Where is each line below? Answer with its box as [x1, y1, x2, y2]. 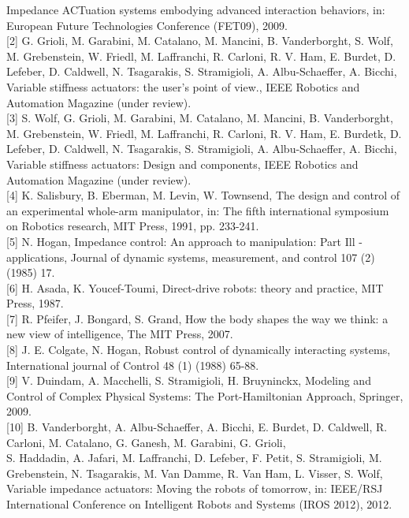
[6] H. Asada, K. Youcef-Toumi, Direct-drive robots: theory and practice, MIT [6, 279, 384, 296]
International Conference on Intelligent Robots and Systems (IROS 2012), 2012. [6, 496, 392, 512]
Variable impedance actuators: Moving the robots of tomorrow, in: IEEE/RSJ [6, 480, 383, 497]
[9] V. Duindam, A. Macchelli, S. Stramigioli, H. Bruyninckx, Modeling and [6, 372, 371, 389]
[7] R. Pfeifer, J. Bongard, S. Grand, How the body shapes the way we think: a [6, 310, 389, 326]
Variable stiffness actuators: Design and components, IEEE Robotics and [6, 155, 359, 172]
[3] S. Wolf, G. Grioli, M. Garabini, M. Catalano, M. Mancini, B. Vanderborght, [6, 110, 393, 126]
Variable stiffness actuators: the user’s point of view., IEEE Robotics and [6, 78, 360, 95]
